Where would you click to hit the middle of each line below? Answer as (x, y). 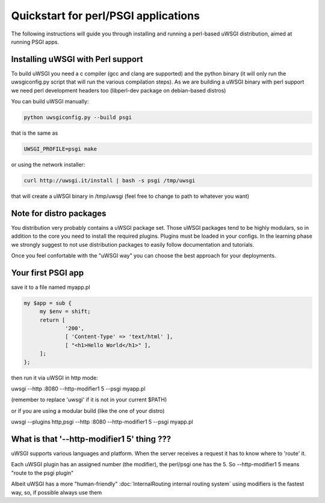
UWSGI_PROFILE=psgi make (60, 149)
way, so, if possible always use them (57, 492)
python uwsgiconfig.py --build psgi (78, 117)
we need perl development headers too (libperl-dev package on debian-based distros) (119, 90)
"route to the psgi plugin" (42, 473)
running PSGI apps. (35, 42)
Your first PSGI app (48, 273)
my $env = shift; (65, 312)
